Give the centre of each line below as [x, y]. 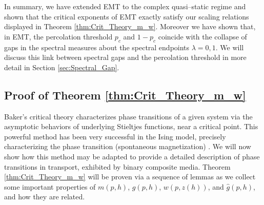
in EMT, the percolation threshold [58, 36]
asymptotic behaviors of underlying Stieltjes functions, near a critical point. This [131, 126]
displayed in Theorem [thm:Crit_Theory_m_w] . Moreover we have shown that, [130, 26]
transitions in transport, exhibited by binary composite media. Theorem [117, 166]
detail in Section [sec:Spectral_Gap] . [62, 67]
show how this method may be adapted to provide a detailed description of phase [132, 156]
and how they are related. [45, 197]
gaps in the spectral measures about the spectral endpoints [97, 47]
